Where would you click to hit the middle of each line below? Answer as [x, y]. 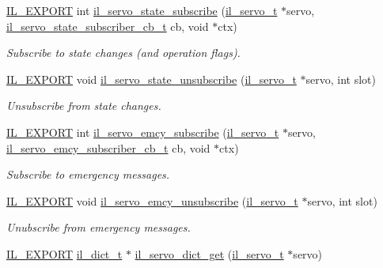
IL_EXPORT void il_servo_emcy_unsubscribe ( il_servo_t [152, 200]
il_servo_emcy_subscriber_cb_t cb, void [108, 147]
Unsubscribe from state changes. [84, 106]
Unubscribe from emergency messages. [99, 227]
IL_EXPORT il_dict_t [64, 253]
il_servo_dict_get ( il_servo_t [209, 253]
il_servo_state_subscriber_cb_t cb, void [108, 26]
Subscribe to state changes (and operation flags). [123, 53]
